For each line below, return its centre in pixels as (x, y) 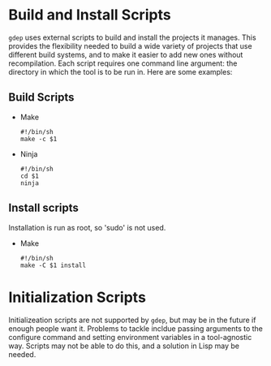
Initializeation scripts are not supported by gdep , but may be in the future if (132, 320)
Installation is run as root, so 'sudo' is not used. (87, 227)
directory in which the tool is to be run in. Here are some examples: (120, 71)
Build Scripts (41, 98)
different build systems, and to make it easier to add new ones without (126, 54)
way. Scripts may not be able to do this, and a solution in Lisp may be (124, 346)
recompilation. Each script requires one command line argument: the (123, 63)
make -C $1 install (53, 265)
